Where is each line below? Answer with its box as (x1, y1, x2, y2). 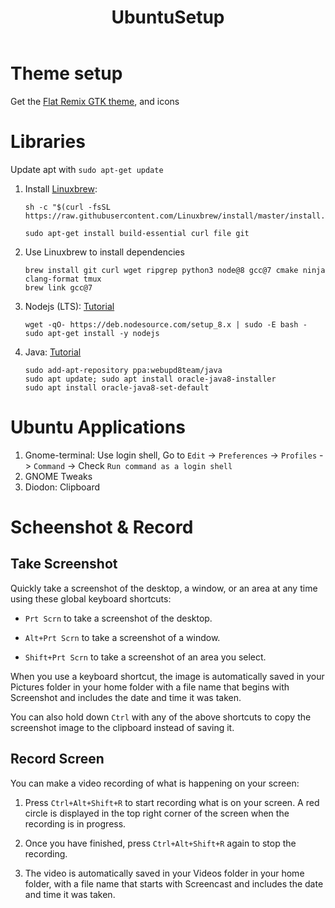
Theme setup (10, 62, 123, 85)
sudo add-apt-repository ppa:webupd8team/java (24, 365, 223, 375)
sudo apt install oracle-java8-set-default (24, 382, 210, 393)
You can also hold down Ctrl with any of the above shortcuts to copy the (10, 711, 312, 723)
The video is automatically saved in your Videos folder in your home (24, 867, 305, 879)
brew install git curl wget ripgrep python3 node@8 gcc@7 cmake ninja (24, 265, 326, 275)
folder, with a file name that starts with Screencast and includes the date (24, 877, 324, 890)
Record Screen (10, 751, 105, 768)
